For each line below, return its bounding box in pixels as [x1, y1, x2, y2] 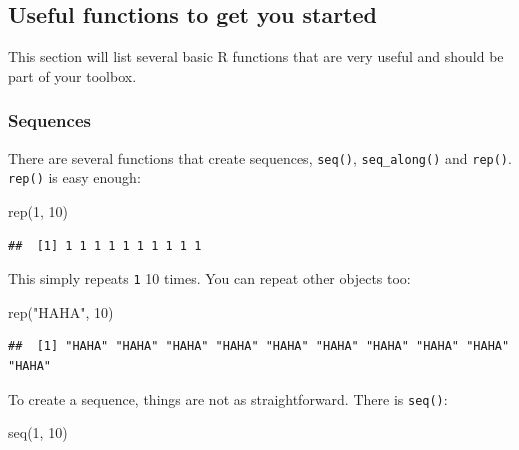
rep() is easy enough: [8, 167, 141, 188]
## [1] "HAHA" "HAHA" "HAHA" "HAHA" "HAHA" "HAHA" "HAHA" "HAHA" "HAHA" [8, 339, 510, 354]
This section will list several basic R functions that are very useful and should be [8, 46, 504, 67]
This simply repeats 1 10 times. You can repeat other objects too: [8, 268, 411, 289]
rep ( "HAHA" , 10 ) [8, 301, 114, 322]
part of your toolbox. [8, 65, 137, 86]
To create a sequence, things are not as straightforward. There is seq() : [8, 388, 448, 409]
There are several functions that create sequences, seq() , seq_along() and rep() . [8, 147, 512, 168]
